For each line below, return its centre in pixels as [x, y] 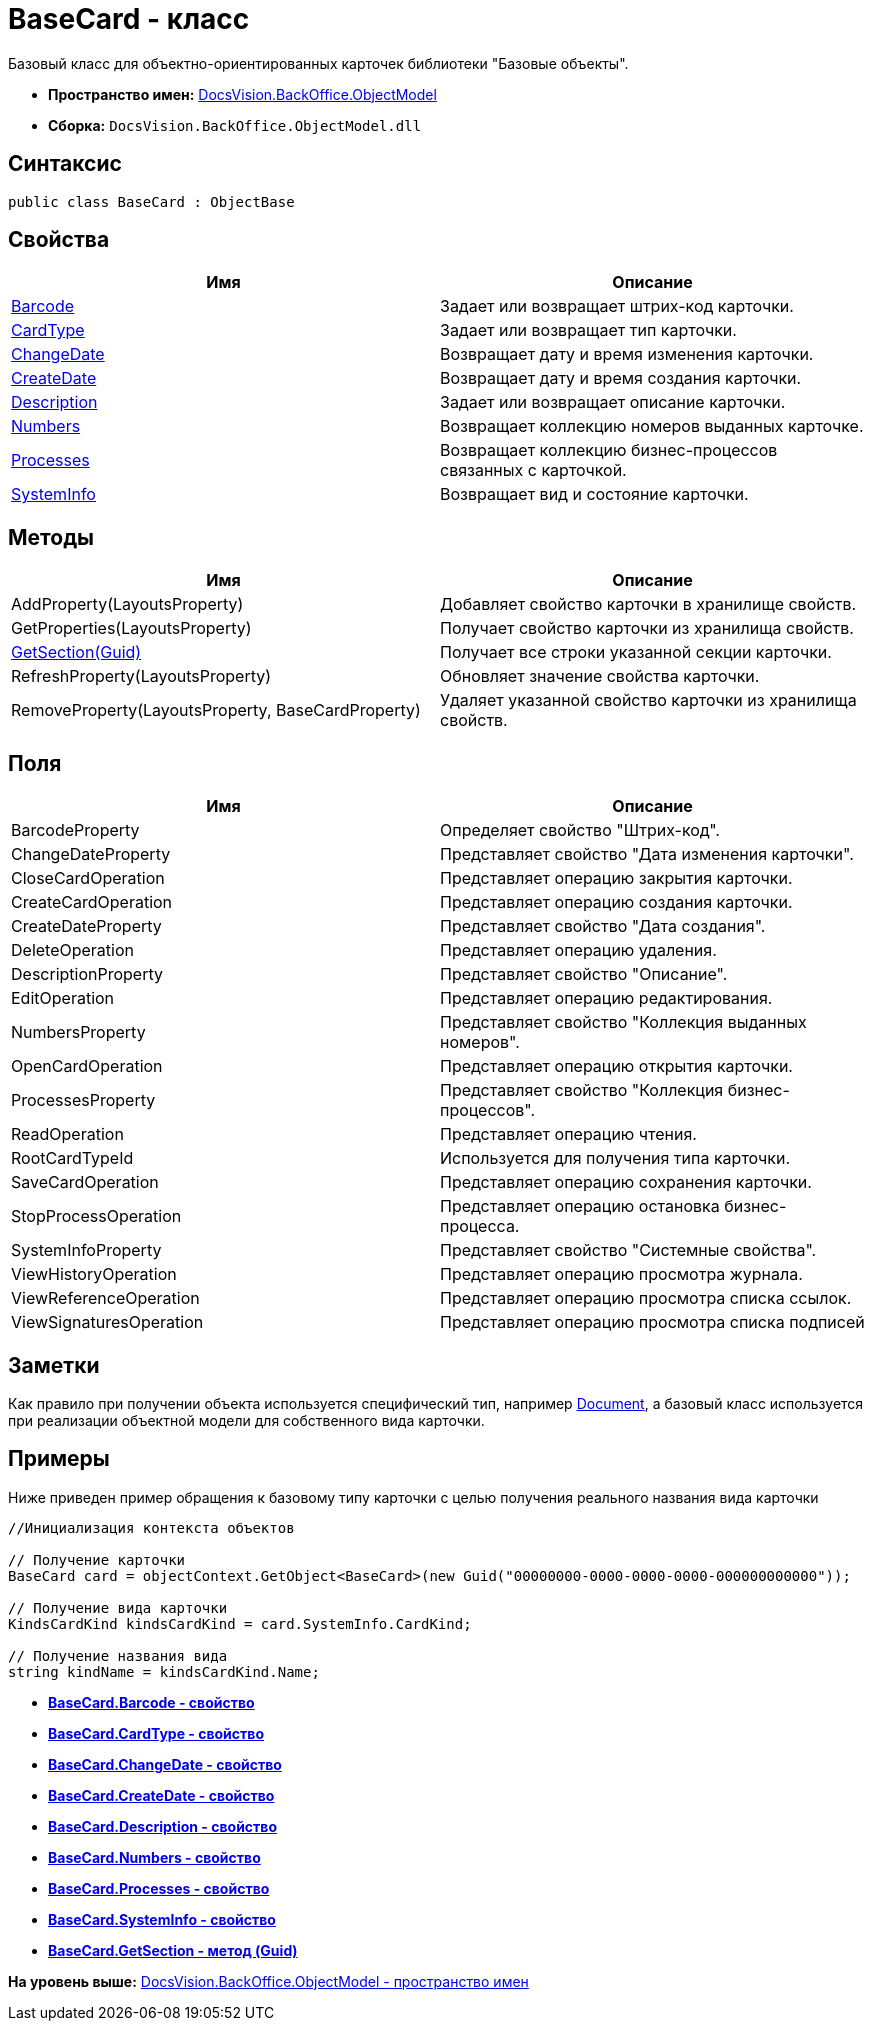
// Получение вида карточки [118, 1607]
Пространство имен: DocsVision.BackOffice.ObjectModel [242, 94]
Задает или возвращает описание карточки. [613, 402]
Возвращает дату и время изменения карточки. [627, 354]
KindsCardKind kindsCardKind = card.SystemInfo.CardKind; [240, 1623]
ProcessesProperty [83, 1100]
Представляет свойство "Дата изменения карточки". [647, 854]
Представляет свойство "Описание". [584, 974]
